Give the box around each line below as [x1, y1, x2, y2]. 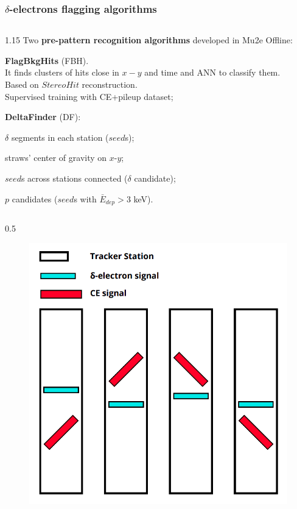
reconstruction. [82, 78, 138, 90]
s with [74, 192, 97, 205]
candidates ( [12, 192, 58, 205]
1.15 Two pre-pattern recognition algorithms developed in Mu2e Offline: [5, 34, 293, 46]
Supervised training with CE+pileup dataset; [5, 90, 173, 102]
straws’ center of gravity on [5, 151, 107, 164]
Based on [5, 78, 39, 90]
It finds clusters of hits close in [5, 66, 119, 79]
